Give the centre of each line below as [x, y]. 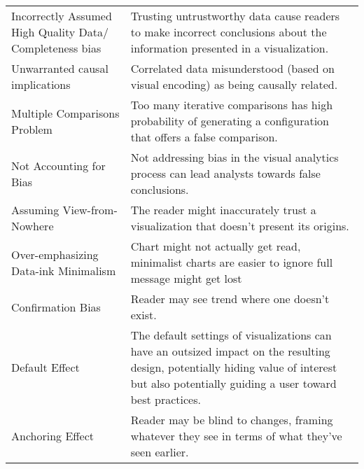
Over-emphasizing [55, 254]
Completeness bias [56, 48]
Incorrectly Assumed [62, 16]
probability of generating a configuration [230, 121]
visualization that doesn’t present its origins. [240, 226]
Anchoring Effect [53, 436]
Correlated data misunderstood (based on [232, 68]
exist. [143, 315]
